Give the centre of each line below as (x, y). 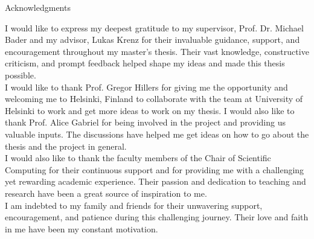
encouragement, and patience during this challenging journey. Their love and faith (157, 217)
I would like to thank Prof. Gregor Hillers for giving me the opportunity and (146, 87)
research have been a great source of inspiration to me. (106, 193)
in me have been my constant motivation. (82, 228)
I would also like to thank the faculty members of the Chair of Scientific (138, 158)
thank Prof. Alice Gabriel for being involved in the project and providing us (145, 122)
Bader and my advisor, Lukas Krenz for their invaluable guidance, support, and (152, 40)
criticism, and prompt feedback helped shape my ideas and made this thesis (145, 63)
